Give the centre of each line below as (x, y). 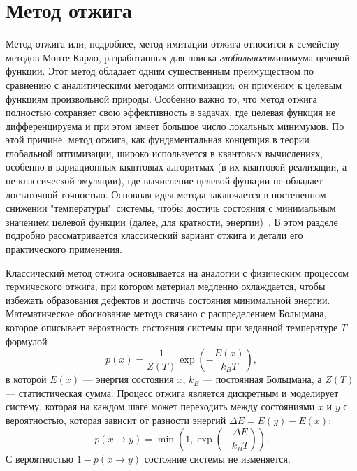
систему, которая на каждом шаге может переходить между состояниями (160, 406)
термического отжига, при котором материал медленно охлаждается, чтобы (166, 286)
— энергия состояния (128, 379)
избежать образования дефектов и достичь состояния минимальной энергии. (168, 299)
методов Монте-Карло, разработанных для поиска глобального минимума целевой (178, 57)
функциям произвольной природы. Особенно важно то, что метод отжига (161, 98)
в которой (26, 379)
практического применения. (64, 249)
